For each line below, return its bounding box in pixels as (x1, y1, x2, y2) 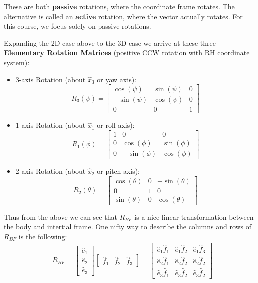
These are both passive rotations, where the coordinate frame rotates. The (4, 1, 235, 11)
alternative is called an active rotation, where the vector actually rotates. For (4, 11, 243, 21)
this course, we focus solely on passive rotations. (4, 21, 151, 31)
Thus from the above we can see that (4, 211, 117, 222)
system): (4, 57, 30, 67)
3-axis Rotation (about (15, 74, 86, 84)
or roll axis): (97, 120, 135, 130)
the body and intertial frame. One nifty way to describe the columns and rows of (4, 221, 252, 232)
